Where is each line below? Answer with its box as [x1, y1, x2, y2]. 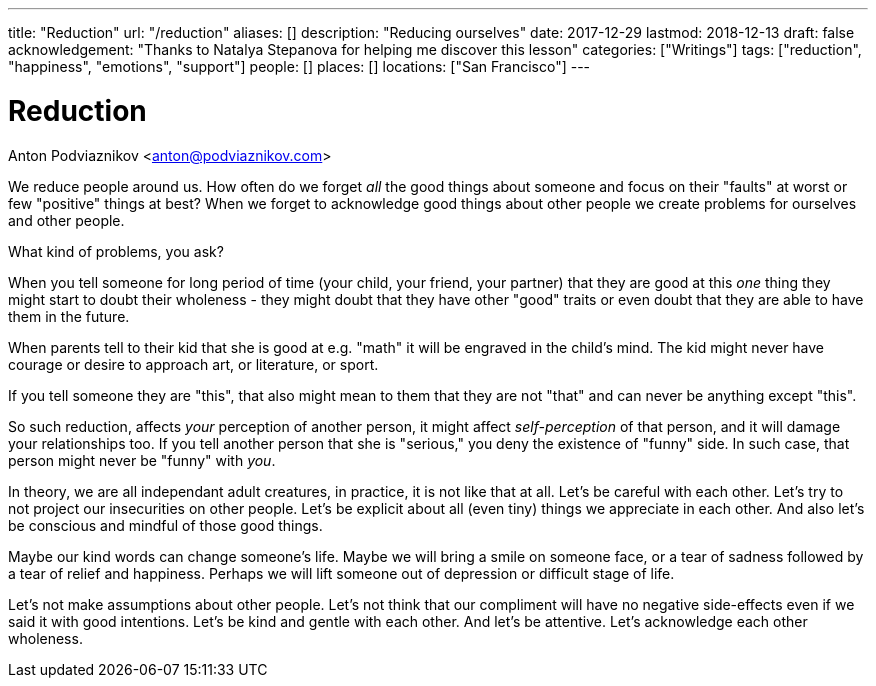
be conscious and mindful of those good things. [8, 516, 323, 534]
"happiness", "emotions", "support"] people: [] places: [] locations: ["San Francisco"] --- [8, 58, 591, 75]
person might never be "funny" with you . [8, 451, 276, 469]
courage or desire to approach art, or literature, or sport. [8, 355, 379, 373]
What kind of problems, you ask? [8, 242, 224, 260]
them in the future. [8, 307, 130, 325]
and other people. [8, 211, 125, 229]
